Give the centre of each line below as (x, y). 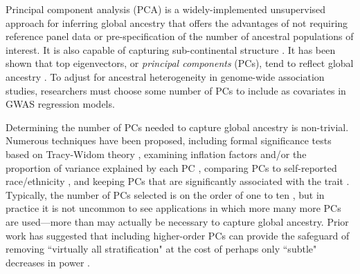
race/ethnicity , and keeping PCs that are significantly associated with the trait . (178, 181)
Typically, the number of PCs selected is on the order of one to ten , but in (165, 194)
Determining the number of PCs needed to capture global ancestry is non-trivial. (177, 127)
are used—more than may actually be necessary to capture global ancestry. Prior (177, 221)
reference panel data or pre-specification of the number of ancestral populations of (180, 36)
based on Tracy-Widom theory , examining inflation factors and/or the (156, 154)
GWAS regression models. (60, 104)
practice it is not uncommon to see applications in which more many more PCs (173, 208)
